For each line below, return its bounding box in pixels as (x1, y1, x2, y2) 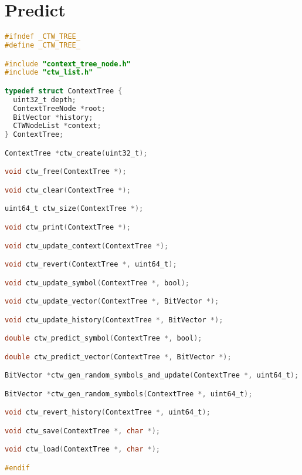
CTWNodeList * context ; (13, 122, 101, 130)
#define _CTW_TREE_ (5, 41, 80, 49)
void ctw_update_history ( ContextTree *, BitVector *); (5, 315, 223, 324)
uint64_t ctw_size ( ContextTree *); (5, 204, 144, 213)
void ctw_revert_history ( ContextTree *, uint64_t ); (5, 408, 211, 417)
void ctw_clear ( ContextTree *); (5, 186, 131, 194)
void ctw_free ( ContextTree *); (5, 167, 127, 176)
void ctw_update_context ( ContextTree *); (5, 241, 169, 250)
